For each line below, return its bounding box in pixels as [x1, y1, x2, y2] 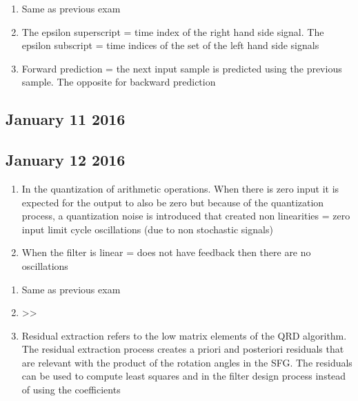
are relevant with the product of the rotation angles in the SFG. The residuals [21, 355, 352, 369]
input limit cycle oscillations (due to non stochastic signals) [21, 222, 273, 236]
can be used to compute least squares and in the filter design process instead [21, 369, 346, 383]
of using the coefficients [21, 382, 121, 397]
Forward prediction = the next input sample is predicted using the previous [21, 61, 342, 75]
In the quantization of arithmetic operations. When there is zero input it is [21, 181, 339, 195]
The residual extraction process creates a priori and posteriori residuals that [21, 342, 344, 356]
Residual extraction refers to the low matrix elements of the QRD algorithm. [21, 328, 347, 342]
